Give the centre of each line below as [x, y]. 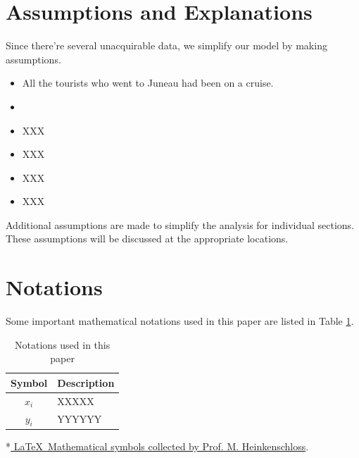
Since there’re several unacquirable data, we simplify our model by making [166, 45]
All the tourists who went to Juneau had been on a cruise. [148, 83]
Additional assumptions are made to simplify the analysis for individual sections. [180, 224]
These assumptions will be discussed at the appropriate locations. [147, 239]
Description [86, 382]
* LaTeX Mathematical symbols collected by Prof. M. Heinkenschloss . [157, 446]
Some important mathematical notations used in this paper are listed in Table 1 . [180, 321]
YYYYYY [80, 419]
